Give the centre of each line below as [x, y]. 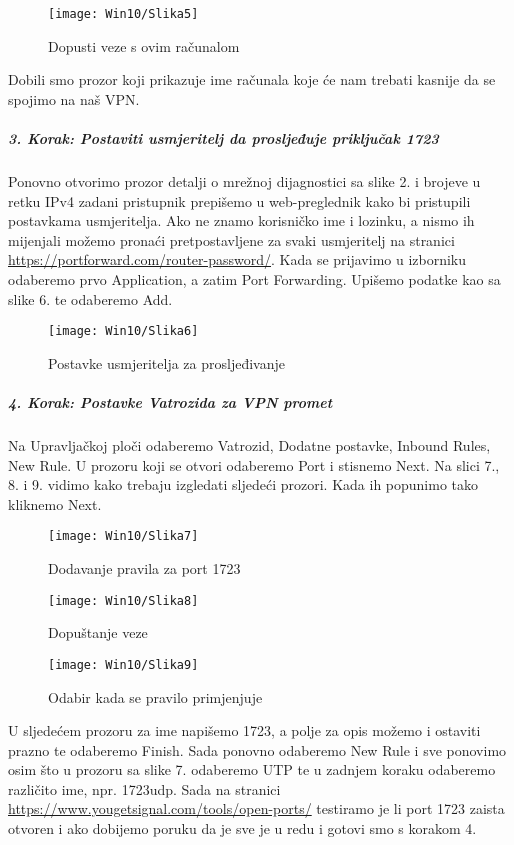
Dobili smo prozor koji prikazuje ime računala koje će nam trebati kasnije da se [252, 79]
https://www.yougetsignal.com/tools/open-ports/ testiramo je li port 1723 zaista [256, 808]
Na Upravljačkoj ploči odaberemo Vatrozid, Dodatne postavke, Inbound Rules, [249, 444]
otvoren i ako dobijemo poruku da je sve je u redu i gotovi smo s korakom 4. [242, 828]
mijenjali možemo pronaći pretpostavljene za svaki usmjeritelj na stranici [231, 239]
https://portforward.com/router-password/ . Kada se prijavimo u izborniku [237, 259]
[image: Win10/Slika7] [123, 536]
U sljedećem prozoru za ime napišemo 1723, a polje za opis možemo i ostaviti [244, 730]
